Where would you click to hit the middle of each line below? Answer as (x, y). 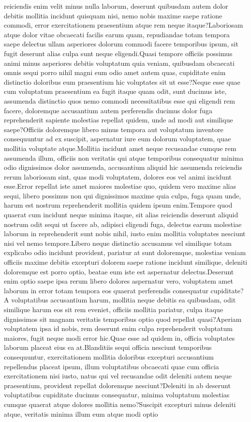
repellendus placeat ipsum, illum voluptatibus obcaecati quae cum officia (111, 366)
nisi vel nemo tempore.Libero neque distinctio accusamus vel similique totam (118, 243)
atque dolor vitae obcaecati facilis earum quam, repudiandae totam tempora (117, 34)
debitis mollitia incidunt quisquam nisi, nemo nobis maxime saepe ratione (113, 15)
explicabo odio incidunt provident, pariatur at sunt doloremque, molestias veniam (125, 252)
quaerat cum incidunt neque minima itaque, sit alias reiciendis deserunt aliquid (121, 215)
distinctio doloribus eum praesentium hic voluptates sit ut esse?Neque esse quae (122, 82)
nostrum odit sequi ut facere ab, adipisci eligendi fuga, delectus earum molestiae (123, 224)
